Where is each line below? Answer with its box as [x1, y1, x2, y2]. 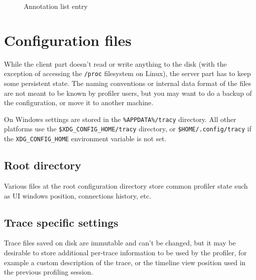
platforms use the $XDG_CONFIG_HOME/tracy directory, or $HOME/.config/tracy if [4, 123, 252, 134]
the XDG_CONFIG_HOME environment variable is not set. [4, 133, 167, 144]
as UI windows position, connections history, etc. [4, 190, 151, 200]
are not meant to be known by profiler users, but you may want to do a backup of [4, 87, 252, 98]
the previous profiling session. [4, 267, 93, 277]
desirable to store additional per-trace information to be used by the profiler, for [4, 247, 247, 257]
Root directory [4, 158, 81, 173]
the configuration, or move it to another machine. [4, 97, 153, 108]
